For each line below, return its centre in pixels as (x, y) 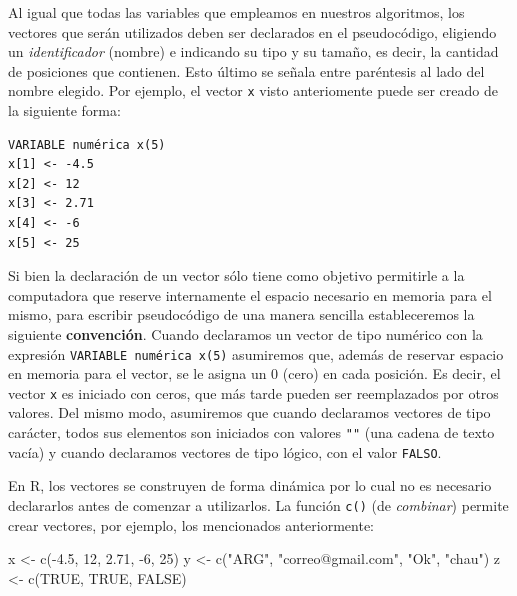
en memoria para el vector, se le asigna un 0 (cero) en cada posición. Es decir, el (254, 373)
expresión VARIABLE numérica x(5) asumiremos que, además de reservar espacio (256, 353)
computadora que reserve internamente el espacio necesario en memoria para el (250, 294)
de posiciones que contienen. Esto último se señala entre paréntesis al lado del (246, 70)
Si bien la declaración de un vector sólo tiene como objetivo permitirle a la (236, 275)
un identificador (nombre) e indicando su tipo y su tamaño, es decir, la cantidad (253, 51)
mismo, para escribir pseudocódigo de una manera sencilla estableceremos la (241, 314)
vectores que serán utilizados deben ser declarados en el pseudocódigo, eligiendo (252, 31)
